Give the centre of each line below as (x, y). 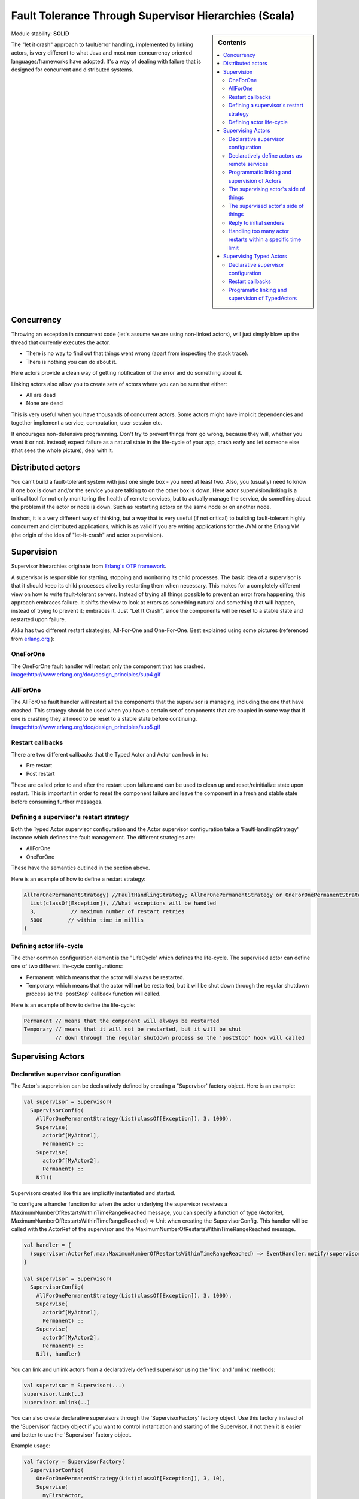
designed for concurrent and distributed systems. (72, 70)
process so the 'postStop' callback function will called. (93, 994)
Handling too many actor (259, 231)
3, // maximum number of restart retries (107, 912)
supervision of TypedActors (263, 298)
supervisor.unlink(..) (57, 1402)
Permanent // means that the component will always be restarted (121, 1021)
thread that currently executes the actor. (61, 342)
